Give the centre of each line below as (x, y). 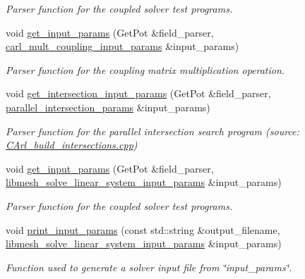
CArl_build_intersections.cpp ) (72, 145)
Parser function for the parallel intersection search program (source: (152, 131)
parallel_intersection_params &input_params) (108, 107)
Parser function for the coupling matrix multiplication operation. (145, 69)
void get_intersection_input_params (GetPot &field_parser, (138, 93)
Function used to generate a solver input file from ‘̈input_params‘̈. (149, 267)
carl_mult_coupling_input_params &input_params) (122, 46)
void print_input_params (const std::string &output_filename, (143, 229)
